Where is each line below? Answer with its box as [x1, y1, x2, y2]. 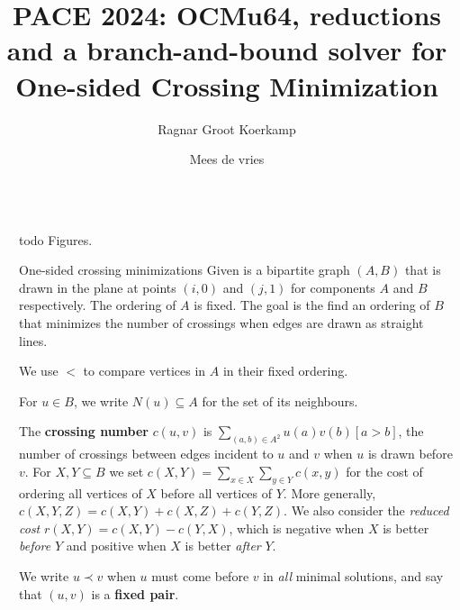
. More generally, [283, 483, 376, 502]
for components [291, 278, 375, 296]
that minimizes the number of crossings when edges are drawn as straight [19, 314, 424, 332]
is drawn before [367, 444, 453, 463]
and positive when [66, 536, 167, 555]
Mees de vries [189, 150, 265, 168]
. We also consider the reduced [284, 501, 449, 520]
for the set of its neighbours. [202, 391, 358, 410]
